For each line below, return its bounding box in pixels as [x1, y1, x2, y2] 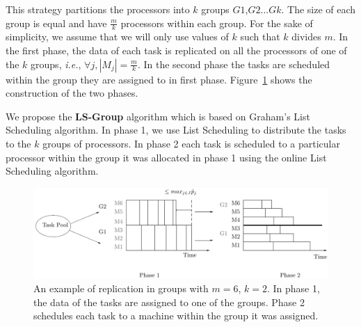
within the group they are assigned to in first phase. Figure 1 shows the [6, 72, 312, 86]
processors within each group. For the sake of [120, 15, 313, 30]
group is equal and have [6, 15, 107, 30]
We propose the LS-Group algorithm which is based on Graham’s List [6, 109, 310, 123]
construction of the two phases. [6, 86, 138, 100]
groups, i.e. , [31, 56, 81, 71]
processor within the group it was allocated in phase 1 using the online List [6, 150, 327, 164]
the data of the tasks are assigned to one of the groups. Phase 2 [33, 294, 305, 309]
